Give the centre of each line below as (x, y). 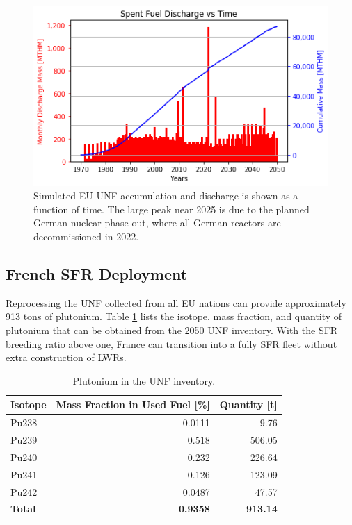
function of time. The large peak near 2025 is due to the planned (171, 209)
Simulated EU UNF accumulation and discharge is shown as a (166, 195)
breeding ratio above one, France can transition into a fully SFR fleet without (171, 343)
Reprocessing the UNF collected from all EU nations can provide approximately (176, 302)
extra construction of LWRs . (66, 357)
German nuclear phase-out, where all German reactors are (157, 223)
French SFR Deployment (97, 273)
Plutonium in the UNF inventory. (144, 380)
